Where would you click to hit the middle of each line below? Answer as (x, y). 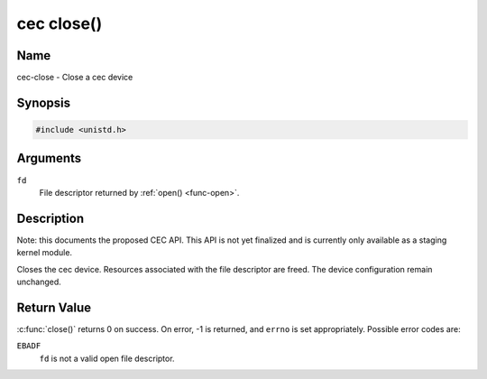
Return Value (54, 307)
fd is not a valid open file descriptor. (107, 358)
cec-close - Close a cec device (75, 78)
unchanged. (39, 282)
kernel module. (44, 253)
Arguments (49, 158)
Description (51, 218)
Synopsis (44, 102)
